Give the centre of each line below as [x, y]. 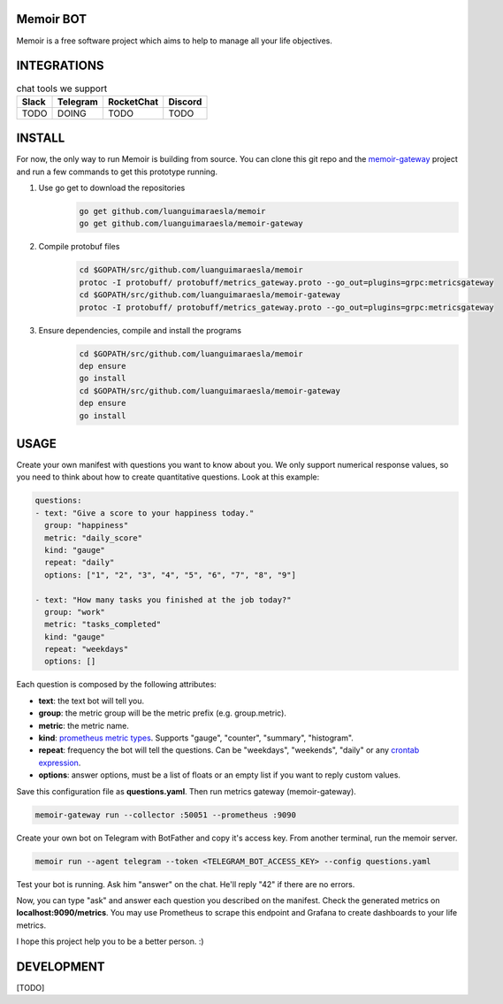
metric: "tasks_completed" [103, 625]
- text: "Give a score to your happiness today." [145, 513]
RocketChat [133, 102]
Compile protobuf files [79, 247]
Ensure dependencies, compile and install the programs [140, 330]
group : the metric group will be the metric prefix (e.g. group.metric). [163, 713]
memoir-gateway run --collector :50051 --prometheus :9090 [165, 815]
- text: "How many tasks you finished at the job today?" [163, 600]
